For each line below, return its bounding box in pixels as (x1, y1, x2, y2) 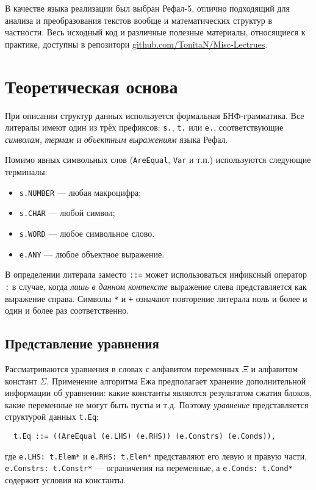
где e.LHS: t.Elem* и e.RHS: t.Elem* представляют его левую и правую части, (5, 449, 307, 462)
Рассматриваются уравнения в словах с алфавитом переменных (5, 362, 239, 375)
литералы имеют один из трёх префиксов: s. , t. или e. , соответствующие (5, 121, 284, 134)
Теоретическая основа (5, 73, 178, 98)
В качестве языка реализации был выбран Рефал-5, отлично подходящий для (5, 2, 290, 14)
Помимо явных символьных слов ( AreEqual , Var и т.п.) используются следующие (5, 153, 311, 166)
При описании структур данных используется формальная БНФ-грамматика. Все (5, 109, 304, 121)
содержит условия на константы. (5, 473, 126, 486)
